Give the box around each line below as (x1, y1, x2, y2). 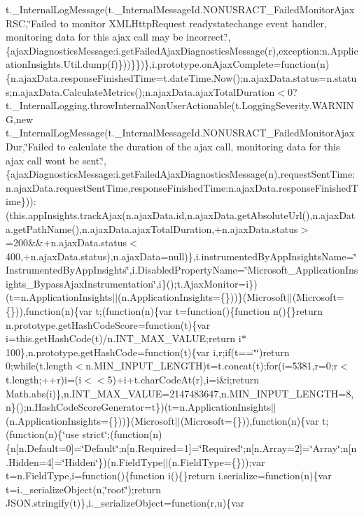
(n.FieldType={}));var (168, 454, 265, 469)
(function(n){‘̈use (6, 427, 79, 442)
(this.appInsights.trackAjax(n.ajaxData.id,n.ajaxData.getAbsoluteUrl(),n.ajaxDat (6, 207, 356, 222)
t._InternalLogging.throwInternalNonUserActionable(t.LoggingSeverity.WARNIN (6, 98, 354, 113)
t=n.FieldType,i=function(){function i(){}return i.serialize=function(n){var (6, 468, 332, 483)
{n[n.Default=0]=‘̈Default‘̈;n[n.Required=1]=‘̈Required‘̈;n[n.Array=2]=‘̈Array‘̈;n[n (6, 441, 357, 455)
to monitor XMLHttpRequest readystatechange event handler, (59, 15, 327, 30)
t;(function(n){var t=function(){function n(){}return (95, 304, 323, 318)
